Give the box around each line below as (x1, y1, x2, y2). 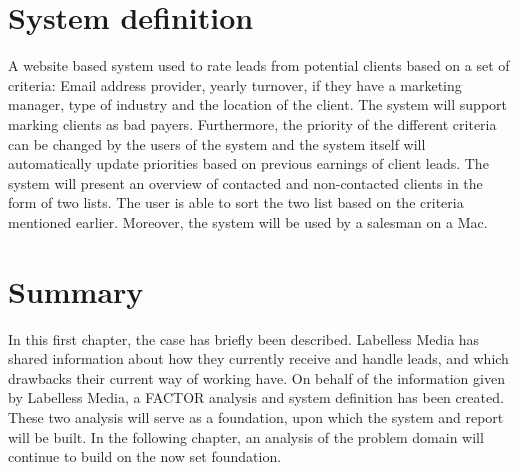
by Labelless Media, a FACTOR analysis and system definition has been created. (8, 387, 504, 408)
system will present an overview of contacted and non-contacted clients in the (8, 172, 483, 193)
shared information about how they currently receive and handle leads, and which (8, 348, 509, 369)
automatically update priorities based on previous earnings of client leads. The (8, 153, 489, 174)
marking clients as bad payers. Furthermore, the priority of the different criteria (8, 113, 497, 134)
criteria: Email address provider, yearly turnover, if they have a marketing (8, 74, 462, 95)
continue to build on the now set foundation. (8, 446, 282, 467)
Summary (8, 270, 144, 311)
